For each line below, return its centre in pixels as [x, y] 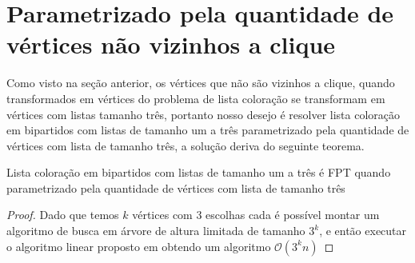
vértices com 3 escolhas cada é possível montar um [256, 215]
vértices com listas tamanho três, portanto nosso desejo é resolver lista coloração [204, 114]
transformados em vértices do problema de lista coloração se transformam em [196, 98]
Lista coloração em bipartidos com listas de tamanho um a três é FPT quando [199, 172]
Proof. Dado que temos [63, 215]
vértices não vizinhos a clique [171, 44]
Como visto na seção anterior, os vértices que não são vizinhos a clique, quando [201, 83]
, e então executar [363, 231]
